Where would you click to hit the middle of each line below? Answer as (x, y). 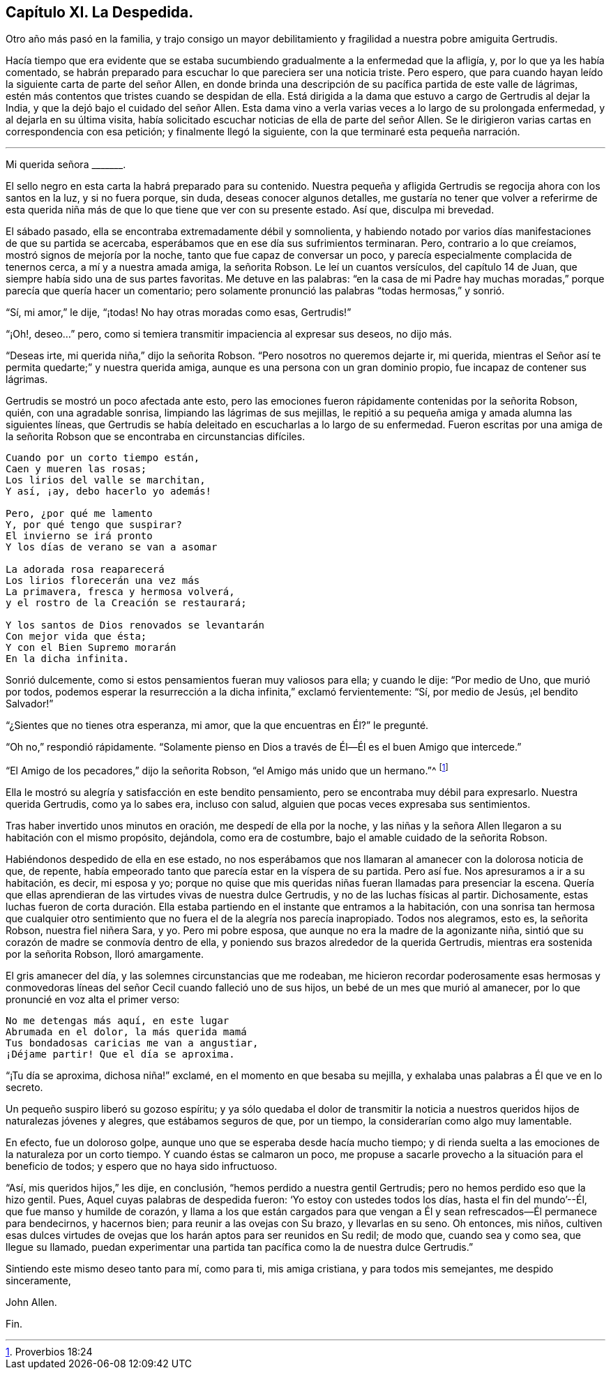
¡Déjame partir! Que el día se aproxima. (120, 1054)
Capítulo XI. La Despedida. (100, 12)
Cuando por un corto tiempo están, (103, 458)
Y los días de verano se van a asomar (112, 547)
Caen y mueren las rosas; (76, 469)
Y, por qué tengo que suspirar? (94, 525)
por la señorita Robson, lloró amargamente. (105, 954)
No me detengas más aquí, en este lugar (118, 1021)
